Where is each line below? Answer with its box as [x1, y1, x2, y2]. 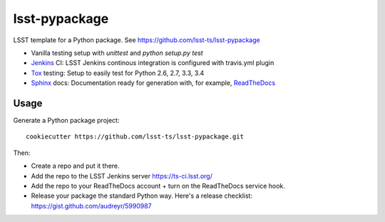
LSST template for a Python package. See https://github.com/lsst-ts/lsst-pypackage [13, 36, 260, 44]
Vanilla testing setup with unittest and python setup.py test [31, 49, 203, 57]
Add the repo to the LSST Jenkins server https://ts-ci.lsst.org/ [31, 171, 213, 180]
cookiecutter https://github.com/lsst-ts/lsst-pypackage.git [26, 133, 244, 141]
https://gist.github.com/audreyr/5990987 [31, 201, 153, 210]
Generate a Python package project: [13, 116, 120, 125]
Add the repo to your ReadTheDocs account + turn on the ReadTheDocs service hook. [31, 181, 285, 190]
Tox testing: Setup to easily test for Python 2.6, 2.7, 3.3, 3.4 [31, 69, 205, 77]
